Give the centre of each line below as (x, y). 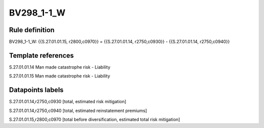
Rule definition (32, 30)
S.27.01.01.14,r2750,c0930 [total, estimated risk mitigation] (68, 102)
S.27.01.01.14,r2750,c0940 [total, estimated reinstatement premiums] (78, 110)
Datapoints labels (36, 90)
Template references (42, 55)
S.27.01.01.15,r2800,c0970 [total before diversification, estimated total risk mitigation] (95, 120)
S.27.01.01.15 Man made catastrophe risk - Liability (60, 76)
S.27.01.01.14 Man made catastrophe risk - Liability (60, 67)
